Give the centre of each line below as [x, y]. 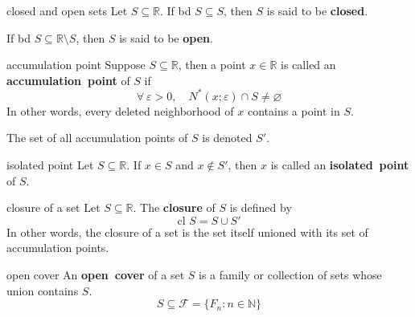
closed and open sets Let [67, 10]
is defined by [261, 207]
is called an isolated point [340, 165]
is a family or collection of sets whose [290, 275]
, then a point [212, 65]
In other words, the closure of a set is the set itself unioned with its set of [187, 232]
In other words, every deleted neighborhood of [120, 110]
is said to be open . [166, 37]
